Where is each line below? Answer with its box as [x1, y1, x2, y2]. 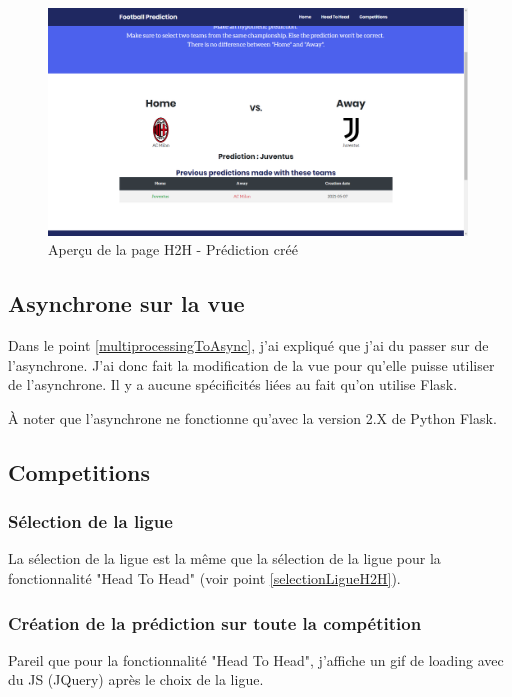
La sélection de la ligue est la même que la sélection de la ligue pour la [8, 548, 441, 569]
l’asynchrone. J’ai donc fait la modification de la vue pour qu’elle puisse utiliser [8, 354, 495, 375]
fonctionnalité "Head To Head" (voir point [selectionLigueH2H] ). [8, 567, 401, 588]
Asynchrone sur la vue [8, 288, 245, 319]
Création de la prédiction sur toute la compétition [8, 610, 422, 635]
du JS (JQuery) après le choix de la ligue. [8, 669, 264, 690]
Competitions [8, 456, 151, 487]
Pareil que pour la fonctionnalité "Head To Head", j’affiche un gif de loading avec [8, 649, 504, 670]
